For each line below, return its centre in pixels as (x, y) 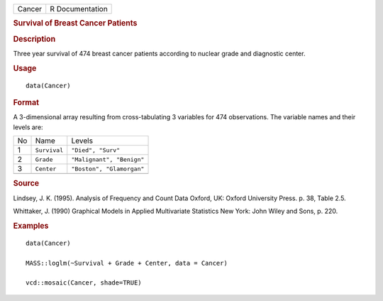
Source (26, 183)
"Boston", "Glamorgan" (108, 169)
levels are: (28, 127)
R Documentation (79, 9)
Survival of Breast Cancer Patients (75, 23)
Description (34, 39)
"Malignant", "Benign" (108, 159)
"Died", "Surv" (96, 150)
